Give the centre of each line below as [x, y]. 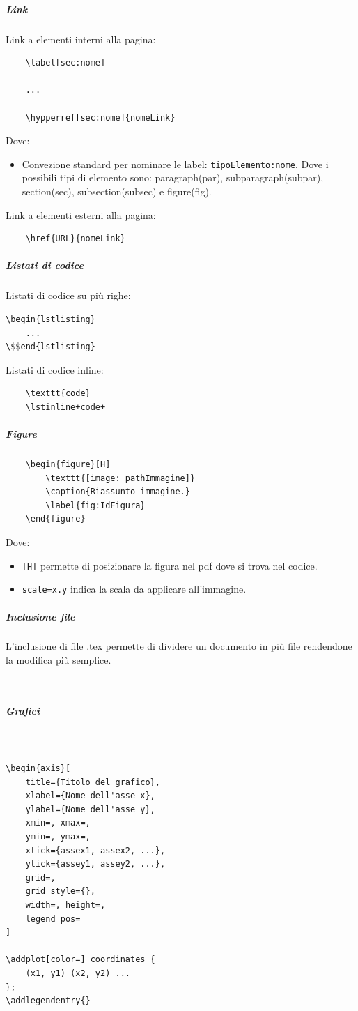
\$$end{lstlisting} [50, 347]
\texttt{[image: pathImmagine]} [120, 478]
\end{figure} [55, 519]
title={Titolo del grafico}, [93, 782]
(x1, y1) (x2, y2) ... [78, 973]
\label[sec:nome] [65, 63]
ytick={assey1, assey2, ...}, [95, 864]
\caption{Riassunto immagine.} [118, 492]
